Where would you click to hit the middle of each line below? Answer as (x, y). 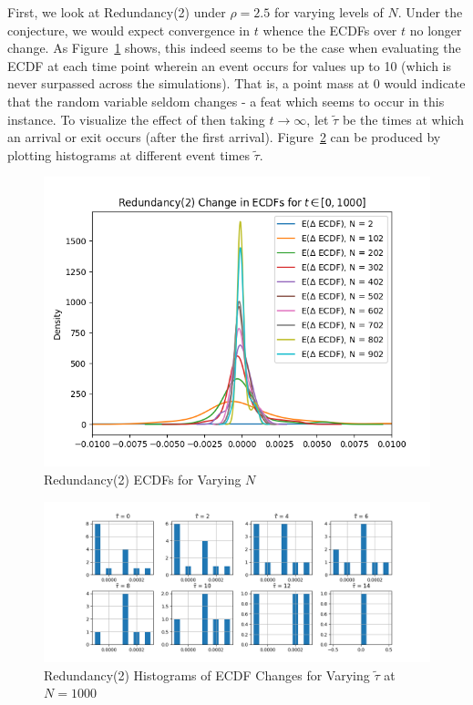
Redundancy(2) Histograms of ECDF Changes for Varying (207, 674)
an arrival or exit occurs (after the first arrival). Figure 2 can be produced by (224, 137)
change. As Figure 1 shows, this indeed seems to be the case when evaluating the (234, 48)
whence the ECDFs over (330, 30)
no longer (436, 30)
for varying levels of (329, 12)
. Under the (430, 12)
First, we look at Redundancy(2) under (117, 12)
